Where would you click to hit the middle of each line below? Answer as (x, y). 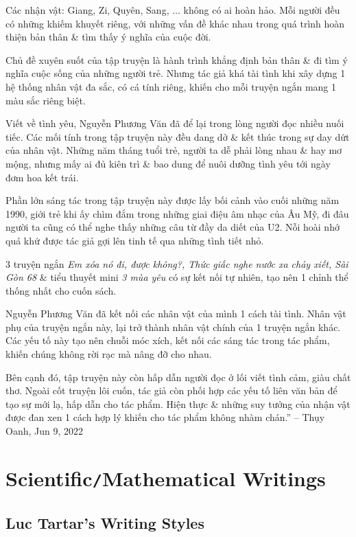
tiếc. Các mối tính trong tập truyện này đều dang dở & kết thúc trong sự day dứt (178, 136)
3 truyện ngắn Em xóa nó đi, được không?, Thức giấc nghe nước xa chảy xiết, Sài (177, 263)
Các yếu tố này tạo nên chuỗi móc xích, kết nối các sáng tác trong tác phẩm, (168, 340)
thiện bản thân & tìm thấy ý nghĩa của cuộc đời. (108, 37)
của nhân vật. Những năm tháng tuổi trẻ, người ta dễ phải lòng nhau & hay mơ (174, 150)
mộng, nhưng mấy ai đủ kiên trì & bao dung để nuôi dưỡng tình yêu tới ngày (168, 163)
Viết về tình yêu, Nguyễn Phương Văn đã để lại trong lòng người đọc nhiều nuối (175, 123)
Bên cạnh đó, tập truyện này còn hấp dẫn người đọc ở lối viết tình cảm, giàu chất (178, 377)
